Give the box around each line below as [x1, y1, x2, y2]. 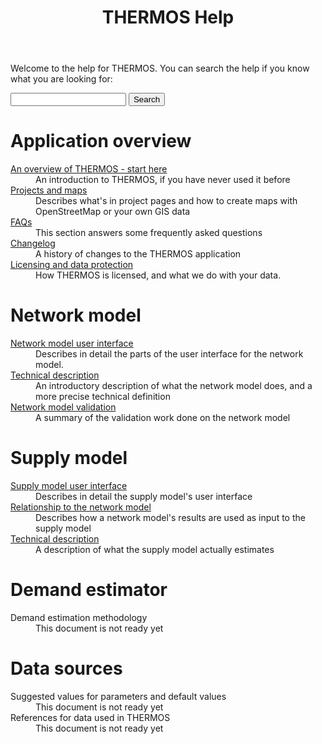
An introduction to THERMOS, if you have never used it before [35, 174, 291, 186]
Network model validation [10, 401, 117, 413]
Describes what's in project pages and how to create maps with [35, 195, 298, 207]
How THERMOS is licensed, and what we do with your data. [35, 269, 282, 281]
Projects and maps [10, 184, 88, 196]
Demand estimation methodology [10, 611, 148, 623]
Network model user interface [10, 337, 134, 350]
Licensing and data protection [10, 259, 134, 271]
